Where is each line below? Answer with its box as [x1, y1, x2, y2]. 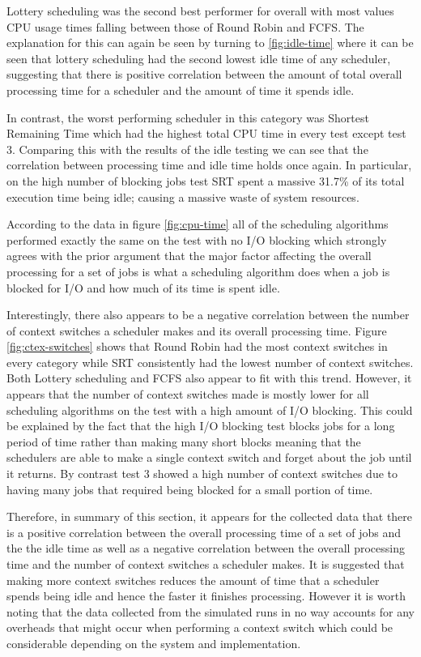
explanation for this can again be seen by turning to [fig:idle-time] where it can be [6, 34, 414, 51]
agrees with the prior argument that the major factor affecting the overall [6, 247, 372, 264]
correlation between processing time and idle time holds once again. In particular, [6, 156, 412, 173]
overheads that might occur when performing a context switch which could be [6, 619, 393, 636]
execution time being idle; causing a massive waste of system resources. [6, 188, 359, 205]
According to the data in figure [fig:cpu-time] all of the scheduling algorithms [6, 215, 389, 233]
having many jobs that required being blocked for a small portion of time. [6, 480, 373, 497]
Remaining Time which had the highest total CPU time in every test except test [6, 125, 406, 142]
